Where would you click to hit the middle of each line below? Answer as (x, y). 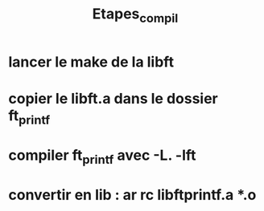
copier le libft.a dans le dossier (113, 98)
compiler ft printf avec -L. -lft (102, 156)
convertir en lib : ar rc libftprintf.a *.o (132, 195)
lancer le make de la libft (91, 62)
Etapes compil (135, 15)
